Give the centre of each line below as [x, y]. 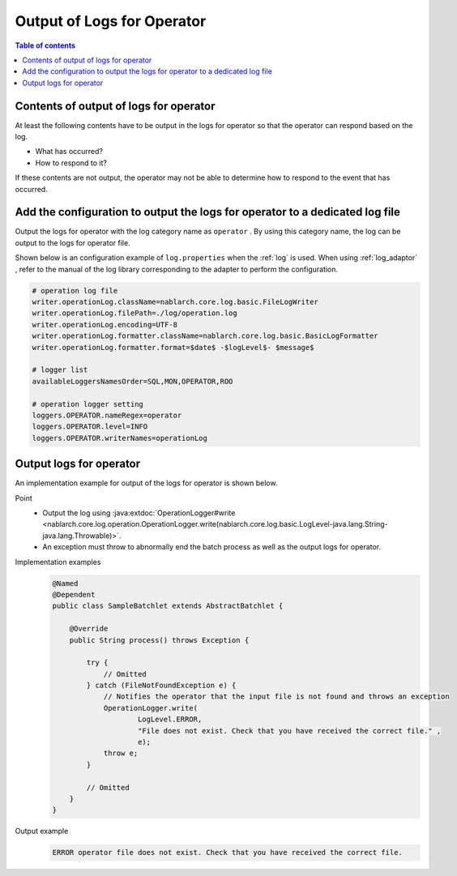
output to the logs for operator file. [73, 242]
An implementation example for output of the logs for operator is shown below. [146, 483]
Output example [42, 831]
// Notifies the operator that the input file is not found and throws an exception [276, 697]
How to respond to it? [71, 163]
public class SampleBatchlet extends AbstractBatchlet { [168, 606]
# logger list [60, 370]
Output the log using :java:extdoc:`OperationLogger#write [139, 513]
